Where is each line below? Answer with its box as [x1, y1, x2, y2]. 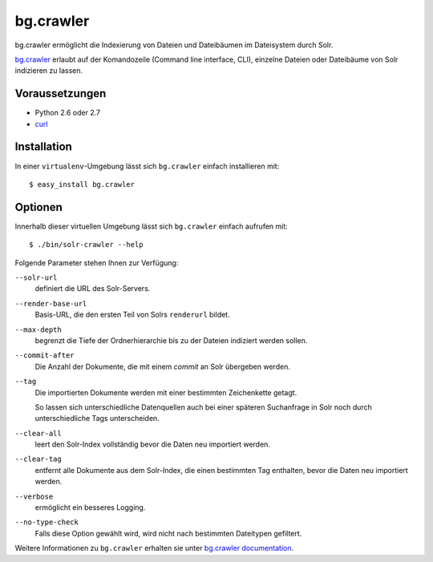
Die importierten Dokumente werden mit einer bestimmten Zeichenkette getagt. [34, 387, 297, 397]
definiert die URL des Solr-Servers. [34, 284, 151, 293]
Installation [14, 140, 72, 154]
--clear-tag [14, 455, 62, 464]
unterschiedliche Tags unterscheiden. [34, 414, 160, 423]
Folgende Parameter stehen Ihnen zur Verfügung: [14, 257, 179, 268]
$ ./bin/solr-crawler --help [29, 241, 144, 249]
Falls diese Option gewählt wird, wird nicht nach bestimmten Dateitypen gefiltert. [34, 528, 302, 538]
